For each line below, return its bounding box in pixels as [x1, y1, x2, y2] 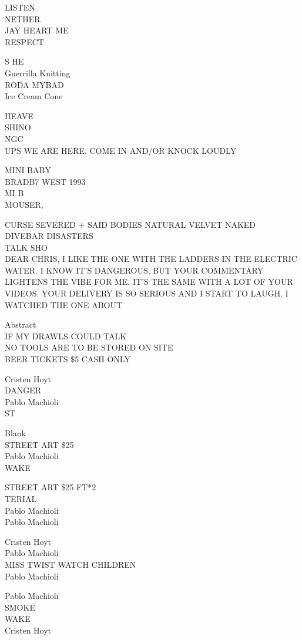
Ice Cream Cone [5, 90, 63, 102]
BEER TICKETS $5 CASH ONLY [5, 353, 130, 365]
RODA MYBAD [5, 78, 64, 90]
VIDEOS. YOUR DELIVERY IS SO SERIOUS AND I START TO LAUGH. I [5, 287, 288, 299]
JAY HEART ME [5, 24, 69, 36]
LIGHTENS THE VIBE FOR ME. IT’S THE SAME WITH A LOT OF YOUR [5, 275, 293, 288]
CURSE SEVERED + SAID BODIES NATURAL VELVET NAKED [5, 218, 256, 230]
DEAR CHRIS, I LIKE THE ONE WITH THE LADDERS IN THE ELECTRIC [5, 252, 297, 265]
